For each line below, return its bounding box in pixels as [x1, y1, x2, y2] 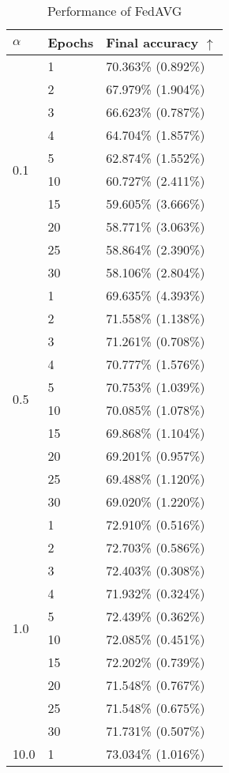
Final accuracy [106, 33, 199, 51]
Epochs [47, 33, 94, 51]
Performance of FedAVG [47, 2, 182, 20]
